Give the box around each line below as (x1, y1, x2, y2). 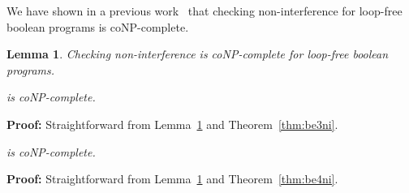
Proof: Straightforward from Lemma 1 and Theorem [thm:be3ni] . (6, 115, 338, 132)
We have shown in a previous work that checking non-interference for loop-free (6, 2, 403, 19)
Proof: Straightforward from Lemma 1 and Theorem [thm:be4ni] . (6, 170, 338, 187)
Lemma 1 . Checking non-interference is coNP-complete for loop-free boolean (6, 45, 389, 62)
